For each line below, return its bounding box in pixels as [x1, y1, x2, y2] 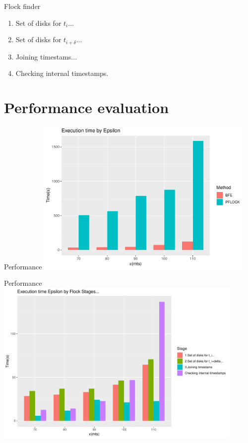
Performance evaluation [4, 97, 169, 118]
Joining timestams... [15, 51, 77, 62]
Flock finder [4, 1, 41, 11]
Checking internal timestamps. [15, 68, 109, 78]
